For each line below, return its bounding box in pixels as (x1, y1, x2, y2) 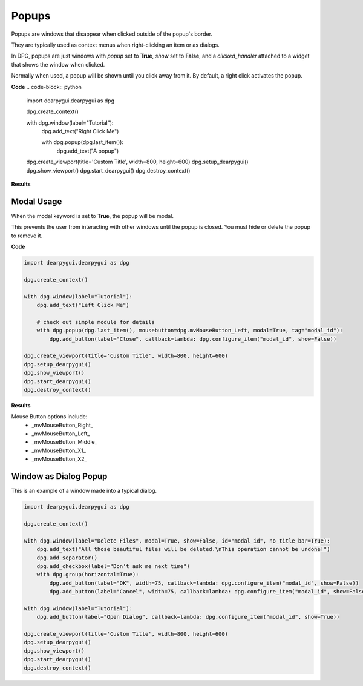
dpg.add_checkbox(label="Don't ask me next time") (36, 562, 190, 569)
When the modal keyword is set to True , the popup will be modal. (11, 212, 174, 219)
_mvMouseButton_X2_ (31, 455, 87, 463)
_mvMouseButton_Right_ (31, 421, 93, 429)
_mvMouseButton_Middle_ (31, 438, 97, 446)
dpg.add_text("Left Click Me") (36, 302, 129, 309)
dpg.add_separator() (36, 554, 98, 561)
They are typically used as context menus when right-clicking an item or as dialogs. (11, 41, 220, 48)
